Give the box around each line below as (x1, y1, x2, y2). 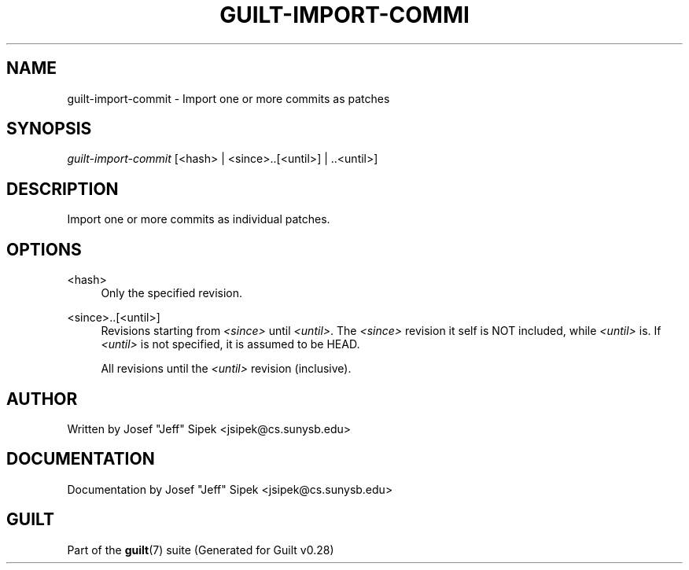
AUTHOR (6, 388, 78, 409)
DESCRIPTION (6, 178, 119, 199)
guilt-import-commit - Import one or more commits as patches (67, 91, 390, 105)
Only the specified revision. (101, 286, 243, 300)
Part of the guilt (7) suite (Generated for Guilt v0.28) (67, 542, 334, 557)
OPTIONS (6, 239, 82, 259)
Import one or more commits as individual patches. (67, 212, 330, 226)
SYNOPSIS (6, 119, 92, 139)
